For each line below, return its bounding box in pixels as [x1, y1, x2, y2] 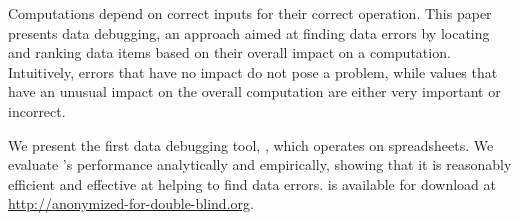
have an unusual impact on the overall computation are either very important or [8, 81, 501, 102]
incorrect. [8, 100, 66, 121]
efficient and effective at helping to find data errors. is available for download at [8, 173, 496, 194]
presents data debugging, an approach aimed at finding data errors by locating [8, 22, 490, 43]
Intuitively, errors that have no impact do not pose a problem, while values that [8, 61, 498, 82]
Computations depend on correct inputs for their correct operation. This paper [8, 3, 492, 23]
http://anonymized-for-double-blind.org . [8, 193, 254, 214]
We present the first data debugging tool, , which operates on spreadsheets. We [8, 134, 494, 155]
